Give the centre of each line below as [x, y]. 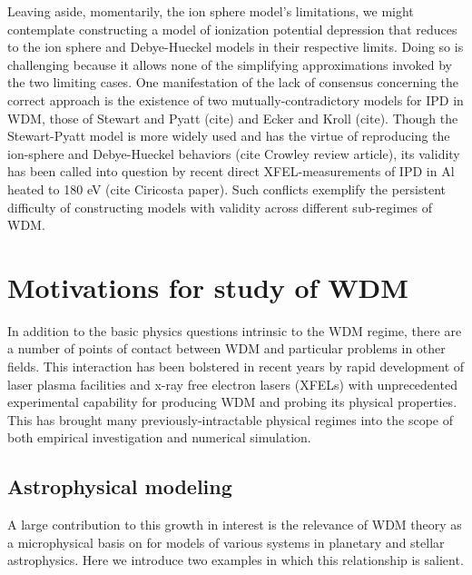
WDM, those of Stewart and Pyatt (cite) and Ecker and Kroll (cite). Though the [233, 118]
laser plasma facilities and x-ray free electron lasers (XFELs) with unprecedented [232, 384]
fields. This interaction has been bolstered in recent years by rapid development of [236, 367]
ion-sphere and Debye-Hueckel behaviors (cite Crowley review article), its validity [234, 153]
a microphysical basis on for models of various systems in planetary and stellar [226, 542]
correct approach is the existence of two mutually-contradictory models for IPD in [236, 99]
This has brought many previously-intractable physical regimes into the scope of [231, 419]
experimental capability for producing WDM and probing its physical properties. [232, 402]
